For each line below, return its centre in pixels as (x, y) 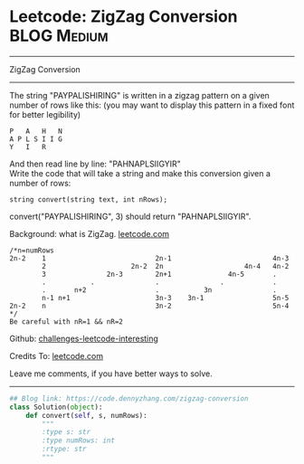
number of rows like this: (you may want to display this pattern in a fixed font (152, 105)
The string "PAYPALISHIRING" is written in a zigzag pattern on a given (139, 95)
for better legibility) (45, 114)
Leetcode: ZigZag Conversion (123, 17)
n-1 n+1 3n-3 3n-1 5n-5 (166, 298)
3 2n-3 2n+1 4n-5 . (160, 274)
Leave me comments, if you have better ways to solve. (111, 374)
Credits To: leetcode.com (57, 355)
